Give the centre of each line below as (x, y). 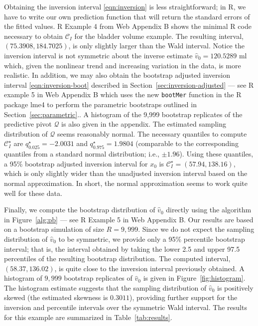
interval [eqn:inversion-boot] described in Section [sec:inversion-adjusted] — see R (129, 84)
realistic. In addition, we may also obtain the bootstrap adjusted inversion (117, 75)
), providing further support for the (184, 297)
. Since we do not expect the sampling (196, 229)
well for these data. (33, 193)
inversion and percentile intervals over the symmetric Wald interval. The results (126, 307)
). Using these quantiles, (216, 154)
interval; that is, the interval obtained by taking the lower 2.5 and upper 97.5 (122, 248)
